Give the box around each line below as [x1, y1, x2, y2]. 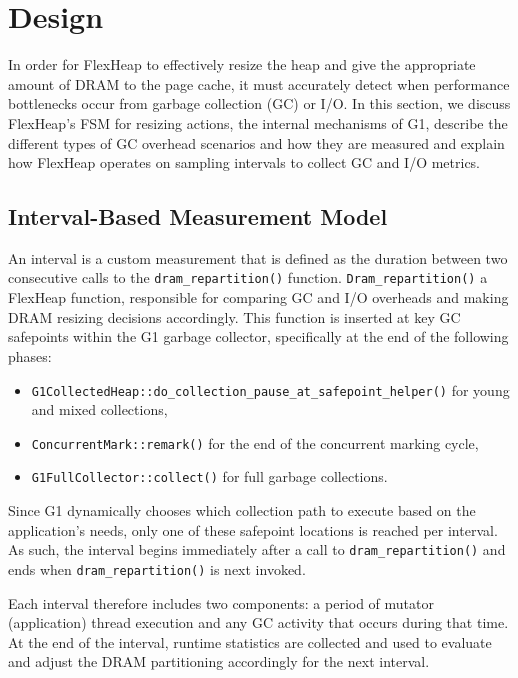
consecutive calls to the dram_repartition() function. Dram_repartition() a [8, 267, 488, 288]
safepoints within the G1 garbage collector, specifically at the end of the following [8, 326, 509, 347]
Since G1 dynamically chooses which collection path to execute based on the [8, 500, 476, 521]
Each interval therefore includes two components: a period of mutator [8, 592, 434, 613]
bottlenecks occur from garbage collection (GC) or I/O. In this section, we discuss [8, 93, 511, 114]
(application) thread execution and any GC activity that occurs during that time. [8, 612, 509, 633]
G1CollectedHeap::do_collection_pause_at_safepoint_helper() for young [31, 379, 510, 400]
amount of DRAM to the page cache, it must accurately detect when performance [8, 73, 510, 94]
